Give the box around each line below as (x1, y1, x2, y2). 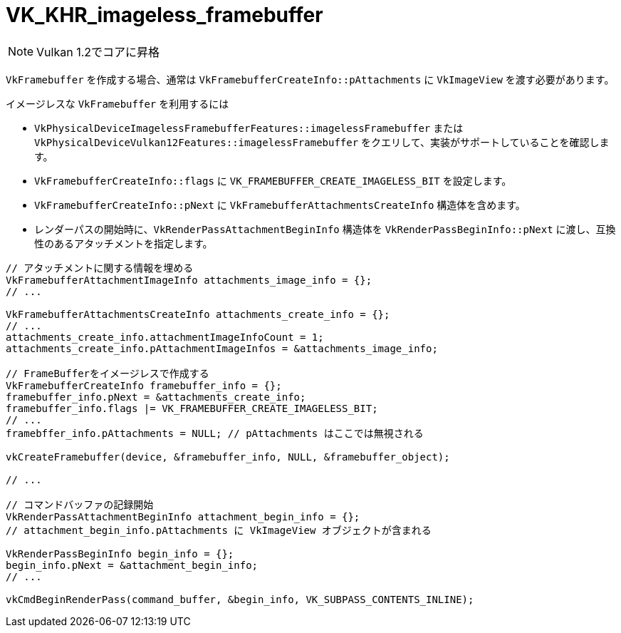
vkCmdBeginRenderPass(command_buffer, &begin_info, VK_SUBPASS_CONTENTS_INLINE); (6, 593, 474, 605)
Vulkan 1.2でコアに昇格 (36, 44, 160, 59)
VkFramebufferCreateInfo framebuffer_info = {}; (6, 379, 282, 391)
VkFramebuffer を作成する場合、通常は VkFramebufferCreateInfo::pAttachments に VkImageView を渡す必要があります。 (6, 73, 615, 86)
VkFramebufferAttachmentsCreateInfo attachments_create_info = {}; (6, 308, 390, 320)
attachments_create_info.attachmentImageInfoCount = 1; (6, 331, 324, 343)
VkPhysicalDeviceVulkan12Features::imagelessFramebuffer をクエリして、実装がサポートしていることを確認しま (34, 135, 610, 148)
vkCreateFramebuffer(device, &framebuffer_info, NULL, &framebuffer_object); (6, 451, 450, 463)
